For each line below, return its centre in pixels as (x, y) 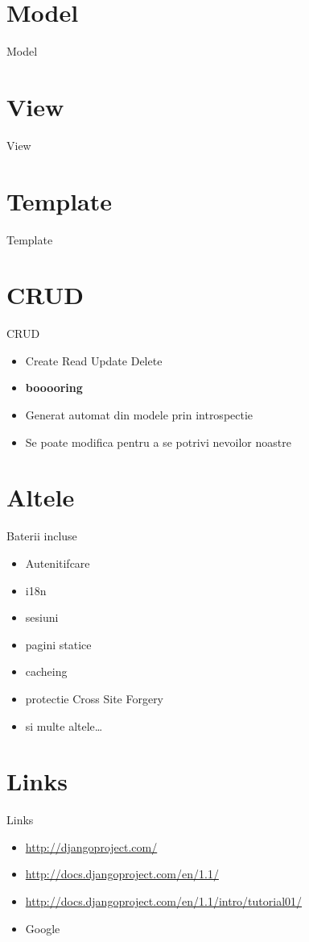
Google (43, 928)
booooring (54, 388)
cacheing (46, 671)
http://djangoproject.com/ (91, 846)
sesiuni (42, 617)
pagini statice (58, 644)
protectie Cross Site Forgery (95, 698)
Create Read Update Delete (94, 360)
